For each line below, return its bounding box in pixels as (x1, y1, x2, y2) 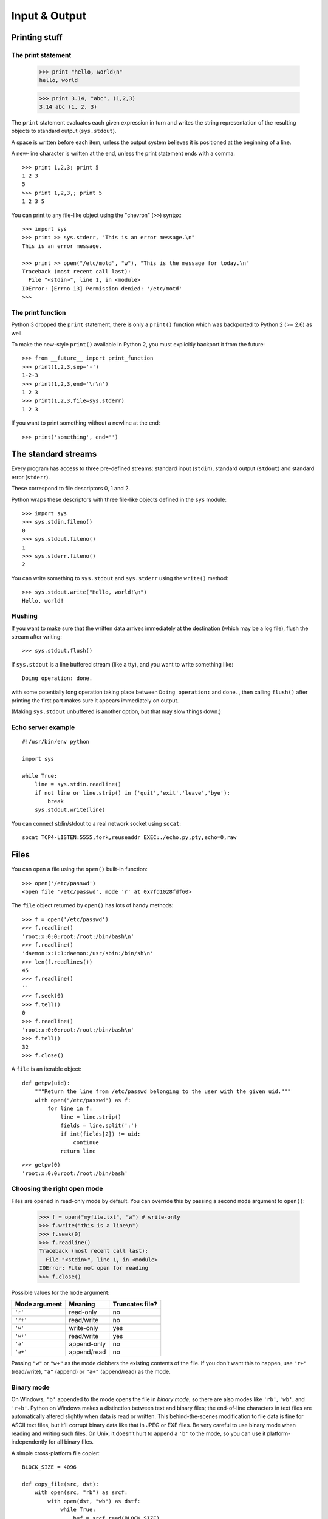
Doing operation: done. (22, 675, 93, 682)
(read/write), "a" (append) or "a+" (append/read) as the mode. (11, 1368, 171, 1376)
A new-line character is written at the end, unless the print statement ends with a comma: (11, 149, 235, 157)
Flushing (11, 612, 38, 620)
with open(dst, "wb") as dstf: (47, 1498, 141, 1504)
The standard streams (11, 449, 97, 459)
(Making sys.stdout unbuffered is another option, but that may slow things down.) (11, 708, 222, 715)
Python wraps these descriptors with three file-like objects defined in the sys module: (11, 496, 227, 503)
